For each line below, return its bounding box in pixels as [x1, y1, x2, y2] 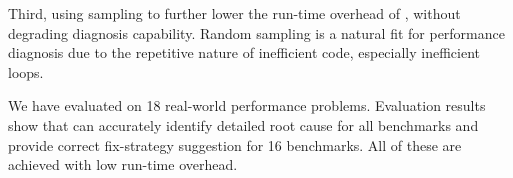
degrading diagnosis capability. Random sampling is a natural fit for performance [8, 22, 505, 43]
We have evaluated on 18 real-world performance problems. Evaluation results [8, 95, 486, 116]
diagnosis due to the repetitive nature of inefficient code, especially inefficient [8, 42, 481, 63]
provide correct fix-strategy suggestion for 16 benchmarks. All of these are [8, 134, 462, 155]
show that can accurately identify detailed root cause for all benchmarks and [8, 114, 479, 135]
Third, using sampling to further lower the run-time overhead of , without [8, 3, 461, 23]
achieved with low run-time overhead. [8, 154, 238, 175]
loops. [8, 61, 44, 82]
